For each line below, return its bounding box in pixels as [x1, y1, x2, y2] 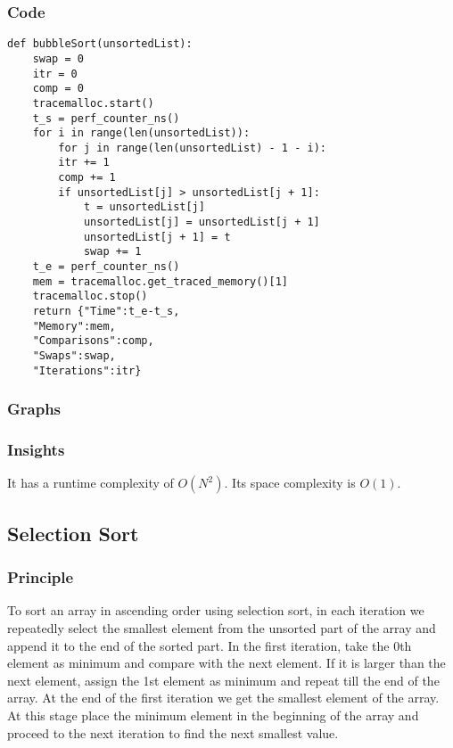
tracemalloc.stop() [32, 290, 148, 303]
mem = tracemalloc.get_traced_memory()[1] [32, 275, 288, 288]
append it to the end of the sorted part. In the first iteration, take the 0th [7, 636, 412, 654]
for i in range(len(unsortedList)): [32, 127, 251, 140]
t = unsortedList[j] [83, 201, 205, 214]
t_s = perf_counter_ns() [32, 111, 180, 125]
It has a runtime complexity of [7, 473, 174, 492]
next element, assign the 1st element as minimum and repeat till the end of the [7, 670, 440, 689]
